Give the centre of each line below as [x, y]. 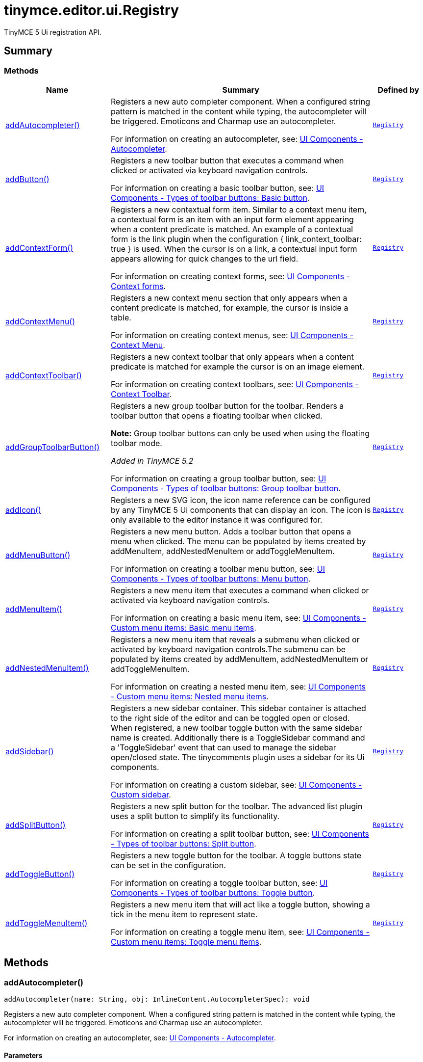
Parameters [23, 1055]
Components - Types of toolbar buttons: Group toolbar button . [226, 488]
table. [121, 317]
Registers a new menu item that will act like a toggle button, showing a [240, 904]
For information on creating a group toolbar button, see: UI [219, 478]
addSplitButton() [36, 825]
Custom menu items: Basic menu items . [184, 627]
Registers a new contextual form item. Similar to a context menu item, [239, 209]
